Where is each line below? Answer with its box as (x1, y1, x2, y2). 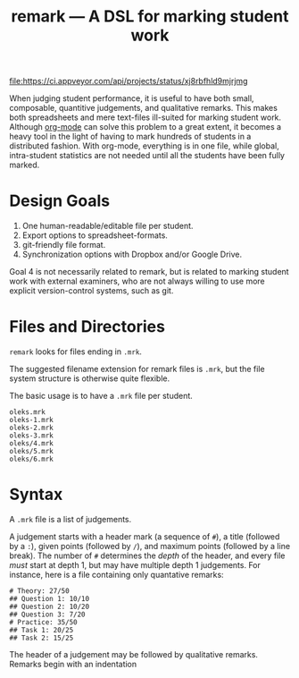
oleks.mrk (9, 408, 46, 417)
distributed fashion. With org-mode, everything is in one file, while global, (9, 140, 279, 151)
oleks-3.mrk (9, 431, 54, 440)
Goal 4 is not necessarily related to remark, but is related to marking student (9, 267, 289, 277)
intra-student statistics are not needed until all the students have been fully (9, 150, 286, 161)
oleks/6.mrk (9, 454, 54, 464)
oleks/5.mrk (9, 447, 54, 456)
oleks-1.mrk (9, 416, 54, 425)
